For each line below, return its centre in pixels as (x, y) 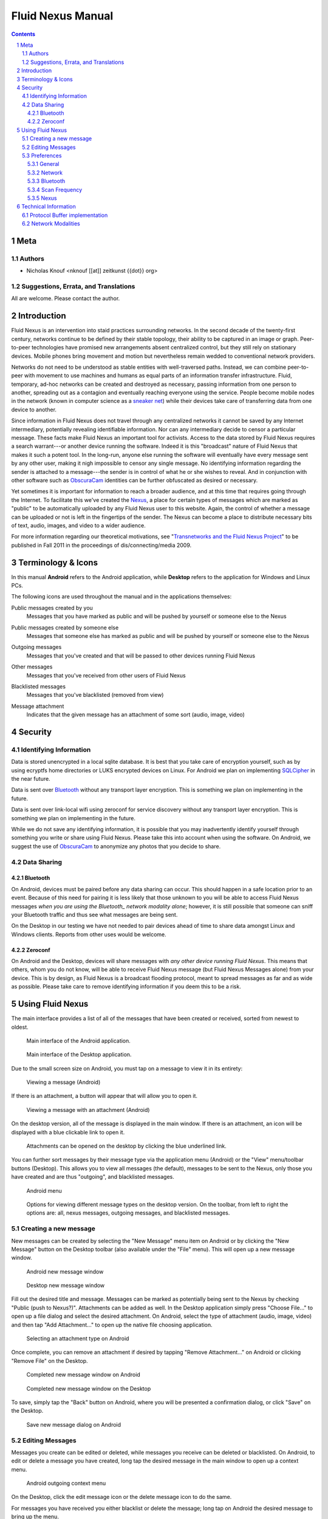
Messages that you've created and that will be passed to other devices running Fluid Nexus (141, 656)
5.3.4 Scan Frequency (55, 190)
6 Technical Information (46, 207)
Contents (23, 34)
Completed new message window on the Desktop (89, 1388)
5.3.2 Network (45, 173)
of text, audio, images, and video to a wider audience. (78, 525)
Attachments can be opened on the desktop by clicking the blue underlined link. (127, 1146)
